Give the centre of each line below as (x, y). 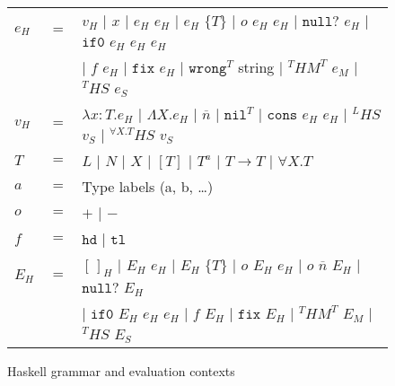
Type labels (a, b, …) (148, 186)
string (256, 67)
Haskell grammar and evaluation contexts (121, 371)
